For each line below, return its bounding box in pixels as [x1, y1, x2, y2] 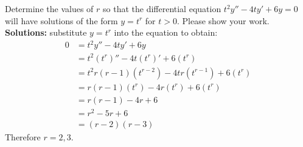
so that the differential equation [103, 2, 221, 15]
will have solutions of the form [5, 14, 118, 27]
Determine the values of [5, 2, 94, 15]
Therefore [5, 131, 41, 143]
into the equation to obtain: [114, 26, 218, 39]
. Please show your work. [176, 14, 270, 27]
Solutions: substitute [5, 26, 87, 39]
